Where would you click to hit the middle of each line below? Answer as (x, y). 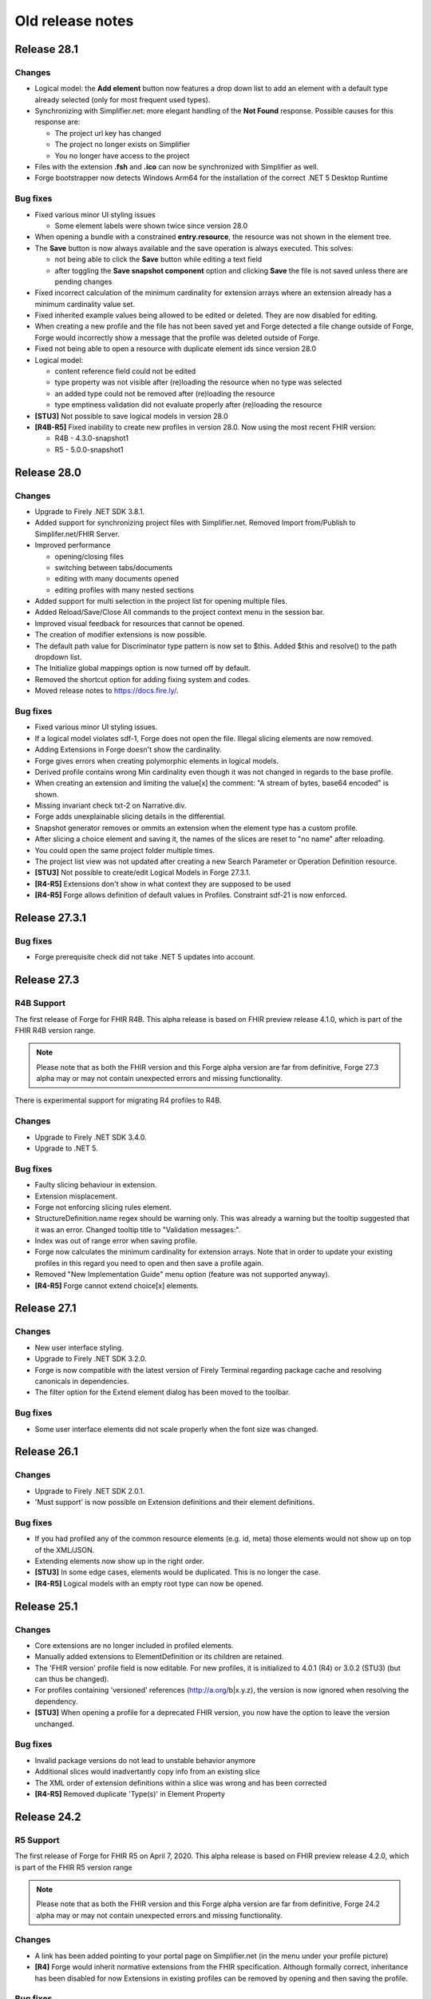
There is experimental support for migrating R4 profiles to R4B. (119, 1100)
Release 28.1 (47, 49)
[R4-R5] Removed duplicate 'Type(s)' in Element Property (130, 1794)
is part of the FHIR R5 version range (73, 1867)
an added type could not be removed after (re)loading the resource (165, 393)
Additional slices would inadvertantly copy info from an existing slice (148, 1772)
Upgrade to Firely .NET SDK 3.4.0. (91, 1137)
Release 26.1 (47, 1452)
